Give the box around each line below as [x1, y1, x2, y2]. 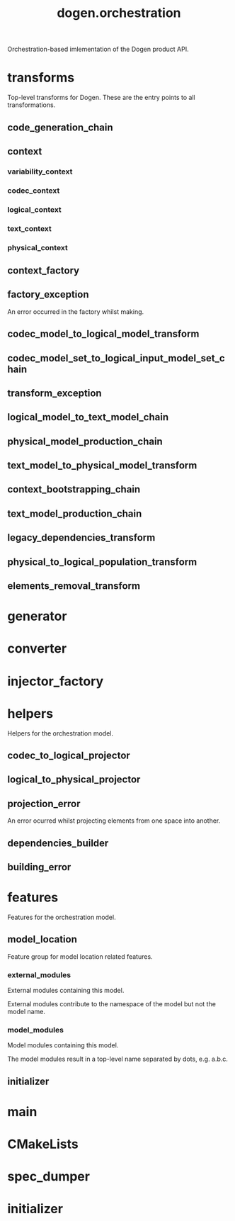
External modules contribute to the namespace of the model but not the [7, 999, 216, 1008]
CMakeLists [7, 1136, 79, 1152]
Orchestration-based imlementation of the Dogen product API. [7, 45, 189, 54]
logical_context [7, 204, 62, 214]
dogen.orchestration [56, 5, 182, 21]
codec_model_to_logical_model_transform [7, 328, 200, 340]
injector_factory [7, 673, 104, 689]
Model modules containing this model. [7, 1041, 119, 1050]
